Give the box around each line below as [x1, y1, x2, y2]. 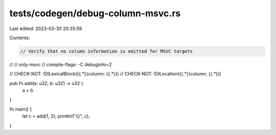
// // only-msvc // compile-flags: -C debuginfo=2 [9, 61, 112, 67]
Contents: [9, 35, 30, 41]
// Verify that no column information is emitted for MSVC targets [20, 48, 193, 54]
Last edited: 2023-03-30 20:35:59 [9, 25, 82, 32]
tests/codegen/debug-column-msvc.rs [9, 8, 181, 19]
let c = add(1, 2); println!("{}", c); [22, 113, 90, 119]
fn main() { [9, 106, 32, 112]
